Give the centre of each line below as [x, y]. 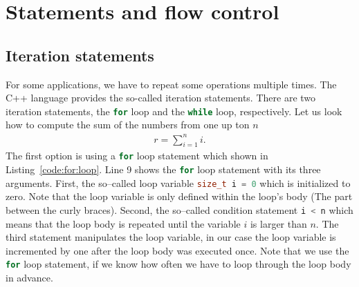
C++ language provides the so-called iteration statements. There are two [161, 98]
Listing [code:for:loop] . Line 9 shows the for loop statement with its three [163, 169]
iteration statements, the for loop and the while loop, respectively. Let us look [174, 111]
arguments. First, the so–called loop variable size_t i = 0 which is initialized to [178, 182]
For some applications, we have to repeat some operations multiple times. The [171, 84]
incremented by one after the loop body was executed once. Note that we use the [177, 250]
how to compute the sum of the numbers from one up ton [128, 125]
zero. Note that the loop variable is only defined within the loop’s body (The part [179, 196]
